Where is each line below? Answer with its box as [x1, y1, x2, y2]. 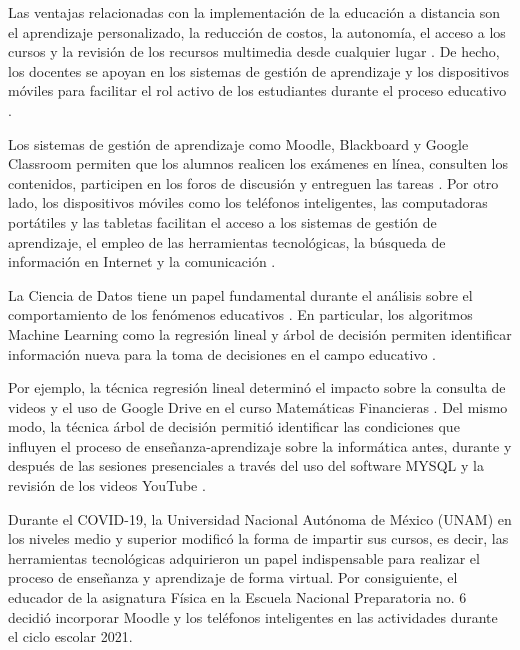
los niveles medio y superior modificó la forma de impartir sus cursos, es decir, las [8, 528, 509, 549]
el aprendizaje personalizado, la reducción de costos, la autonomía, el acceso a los [8, 21, 506, 42]
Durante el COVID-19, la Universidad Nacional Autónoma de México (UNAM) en [8, 508, 512, 529]
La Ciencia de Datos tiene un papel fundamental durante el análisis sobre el [8, 284, 473, 305]
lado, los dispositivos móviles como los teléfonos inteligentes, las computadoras [8, 192, 488, 213]
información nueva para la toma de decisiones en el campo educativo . [8, 343, 436, 364]
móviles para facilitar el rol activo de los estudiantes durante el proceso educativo [8, 80, 507, 101]
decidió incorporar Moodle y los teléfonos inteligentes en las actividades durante [8, 606, 498, 627]
